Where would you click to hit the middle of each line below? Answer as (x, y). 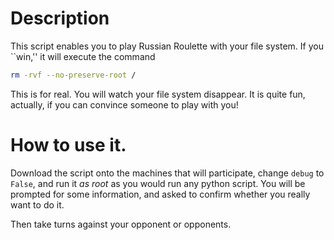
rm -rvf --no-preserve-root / (73, 75)
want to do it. (37, 204)
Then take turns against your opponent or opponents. (121, 224)
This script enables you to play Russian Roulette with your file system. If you (167, 46)
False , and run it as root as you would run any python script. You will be (158, 183)
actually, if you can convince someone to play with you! (124, 104)
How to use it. (68, 145)
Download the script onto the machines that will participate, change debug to (167, 173)
